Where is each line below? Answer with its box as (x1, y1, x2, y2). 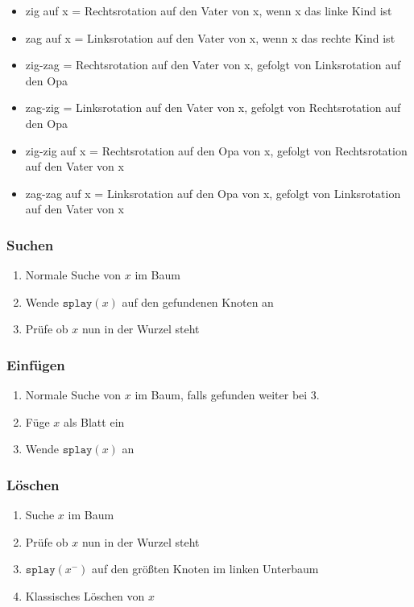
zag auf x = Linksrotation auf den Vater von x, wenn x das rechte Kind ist (25, 29, 395, 46)
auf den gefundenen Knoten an (122, 293, 274, 310)
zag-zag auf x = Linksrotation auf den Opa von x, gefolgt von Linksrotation (25, 184, 401, 201)
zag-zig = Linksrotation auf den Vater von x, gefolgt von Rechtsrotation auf (25, 99, 401, 116)
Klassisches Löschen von (25, 587, 145, 604)
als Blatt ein (63, 413, 125, 430)
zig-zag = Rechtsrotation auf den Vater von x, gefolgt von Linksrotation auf (25, 56, 401, 73)
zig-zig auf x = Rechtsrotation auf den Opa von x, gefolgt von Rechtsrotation (25, 142, 408, 159)
